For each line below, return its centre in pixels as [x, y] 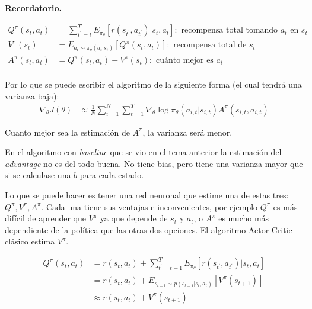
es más [285, 206]
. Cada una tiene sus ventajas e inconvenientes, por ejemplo [149, 206]
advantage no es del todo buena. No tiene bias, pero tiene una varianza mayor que [154, 163]
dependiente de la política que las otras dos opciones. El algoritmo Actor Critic [149, 229]
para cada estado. [112, 175]
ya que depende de [134, 218]
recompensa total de [210, 45]
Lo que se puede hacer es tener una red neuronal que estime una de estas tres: [147, 195]
